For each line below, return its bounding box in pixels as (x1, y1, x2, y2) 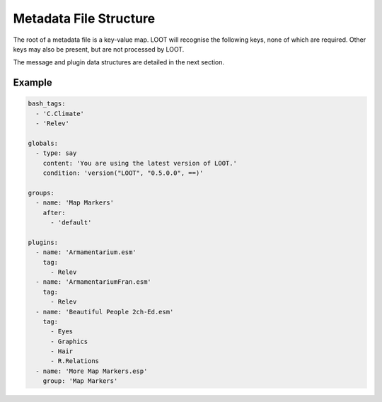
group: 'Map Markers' (42, 377, 118, 385)
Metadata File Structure (13, 11, 156, 26)
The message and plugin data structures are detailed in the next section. (13, 58, 225, 67)
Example (13, 76, 52, 88)
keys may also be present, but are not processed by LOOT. (13, 45, 185, 53)
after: (42, 209, 66, 217)
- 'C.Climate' (35, 110, 85, 117)
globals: (28, 139, 59, 147)
